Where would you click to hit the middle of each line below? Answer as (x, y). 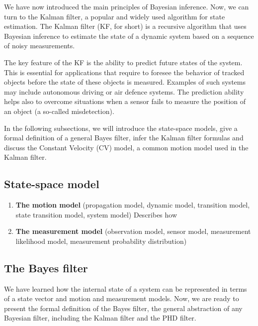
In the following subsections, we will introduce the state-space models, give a (121, 128)
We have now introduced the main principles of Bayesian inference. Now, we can (127, 6)
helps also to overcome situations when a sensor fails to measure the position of (125, 101)
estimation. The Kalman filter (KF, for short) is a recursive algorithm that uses (125, 26)
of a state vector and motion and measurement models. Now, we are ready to (122, 298)
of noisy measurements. (40, 46)
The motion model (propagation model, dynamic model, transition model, (133, 205)
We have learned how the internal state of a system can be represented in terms (126, 288)
